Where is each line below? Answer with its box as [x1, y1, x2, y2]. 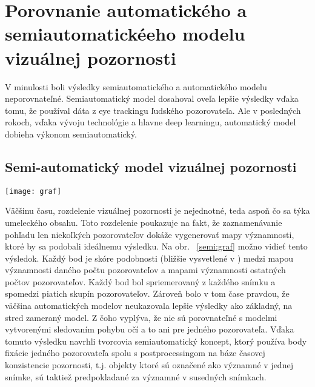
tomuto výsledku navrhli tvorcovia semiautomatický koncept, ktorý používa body [5, 334, 307, 347]
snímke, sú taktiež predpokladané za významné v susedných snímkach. [5, 370, 267, 383]
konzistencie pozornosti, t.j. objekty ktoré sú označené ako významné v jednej [5, 359, 293, 371]
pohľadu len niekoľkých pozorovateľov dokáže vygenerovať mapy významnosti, [5, 228, 294, 240]
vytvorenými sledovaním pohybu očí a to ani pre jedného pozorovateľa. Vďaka [5, 323, 294, 336]
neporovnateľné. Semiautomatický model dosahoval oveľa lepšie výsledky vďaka [5, 92, 299, 105]
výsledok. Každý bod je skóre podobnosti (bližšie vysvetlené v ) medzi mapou [5, 251, 294, 264]
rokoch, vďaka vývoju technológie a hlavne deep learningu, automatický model [5, 116, 296, 128]
